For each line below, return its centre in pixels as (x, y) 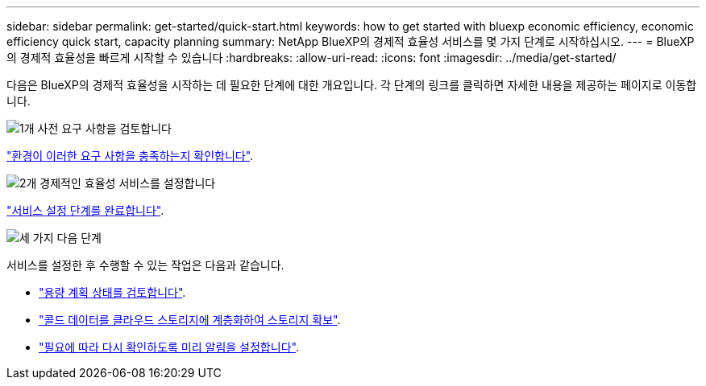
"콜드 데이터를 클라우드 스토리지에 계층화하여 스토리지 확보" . (190, 320)
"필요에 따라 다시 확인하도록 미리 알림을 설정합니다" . (169, 347)
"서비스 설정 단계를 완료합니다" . (85, 210)
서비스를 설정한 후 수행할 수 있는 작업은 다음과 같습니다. (145, 265)
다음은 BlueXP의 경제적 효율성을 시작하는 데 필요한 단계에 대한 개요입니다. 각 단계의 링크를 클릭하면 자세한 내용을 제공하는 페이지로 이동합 (352, 85)
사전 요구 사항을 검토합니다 (104, 128)
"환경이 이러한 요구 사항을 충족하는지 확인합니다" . (130, 156)
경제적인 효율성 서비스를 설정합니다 (128, 183)
